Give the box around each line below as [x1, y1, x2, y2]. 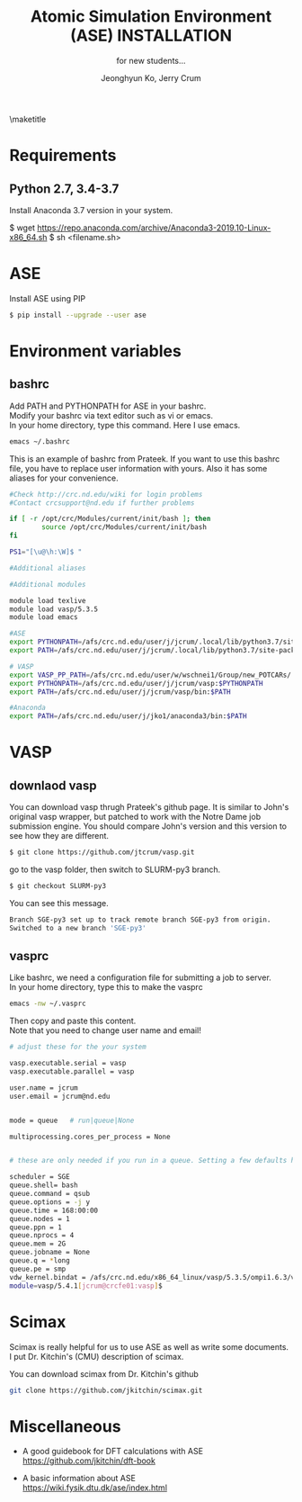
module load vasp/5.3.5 [9, 605, 99, 614]
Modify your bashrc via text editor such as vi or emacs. [9, 409, 214, 420]
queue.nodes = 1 [9, 1214, 70, 1223]
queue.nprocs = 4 [9, 1231, 75, 1240]
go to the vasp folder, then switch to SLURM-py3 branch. [9, 864, 221, 875]
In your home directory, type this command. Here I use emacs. [9, 419, 241, 430]
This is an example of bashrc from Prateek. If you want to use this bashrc [9, 453, 280, 464]
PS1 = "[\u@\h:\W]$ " [9, 547, 83, 556]
